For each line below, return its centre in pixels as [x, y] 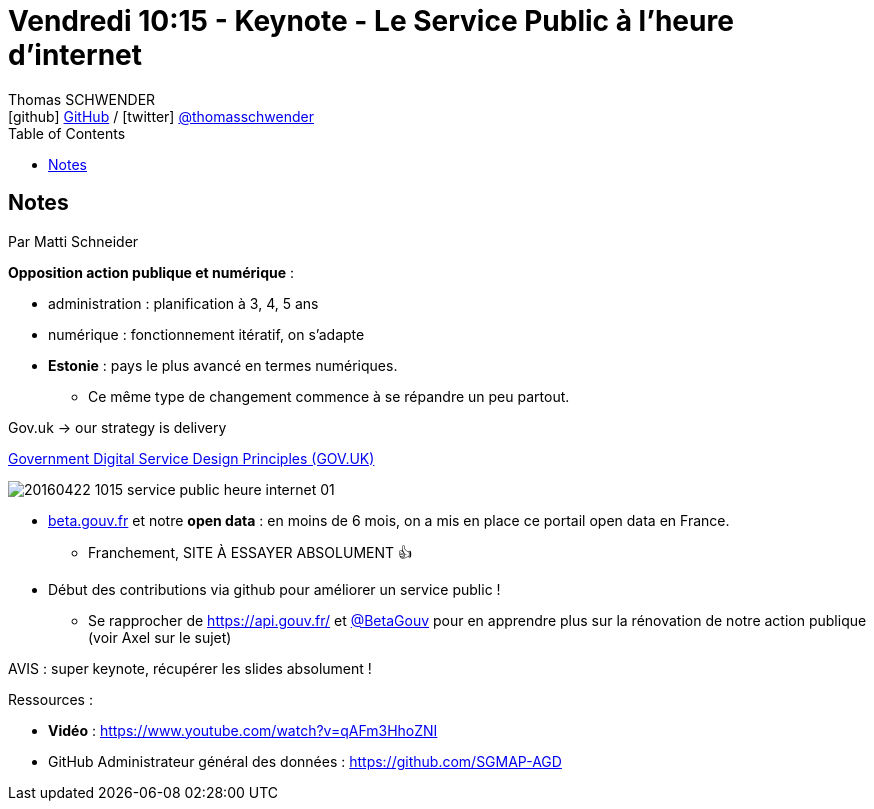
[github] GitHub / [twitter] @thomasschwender [161, 116]
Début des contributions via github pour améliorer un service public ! [274, 589]
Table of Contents [67, 133]
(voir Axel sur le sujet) [160, 637]
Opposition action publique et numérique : [151, 272]
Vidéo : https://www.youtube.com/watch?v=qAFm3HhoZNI [243, 730]
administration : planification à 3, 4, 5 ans [183, 303]
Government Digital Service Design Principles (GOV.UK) [191, 458]
